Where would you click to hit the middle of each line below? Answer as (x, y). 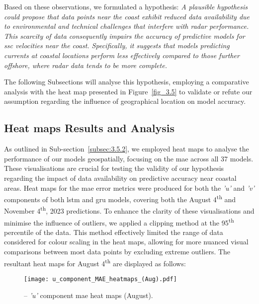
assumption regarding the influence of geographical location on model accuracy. (125, 101)
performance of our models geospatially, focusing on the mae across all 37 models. (129, 158)
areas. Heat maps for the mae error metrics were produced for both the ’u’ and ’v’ (129, 188)
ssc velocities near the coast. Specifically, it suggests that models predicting (117, 45)
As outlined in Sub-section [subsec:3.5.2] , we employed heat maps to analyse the (127, 149)
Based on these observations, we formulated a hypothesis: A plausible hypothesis (126, 6)
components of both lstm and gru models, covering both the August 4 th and (120, 198)
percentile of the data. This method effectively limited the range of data (114, 232)
